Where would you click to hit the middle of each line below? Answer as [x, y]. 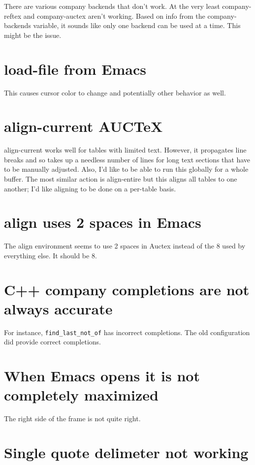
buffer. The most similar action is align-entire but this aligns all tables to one [121, 179]
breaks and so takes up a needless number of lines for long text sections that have [127, 159]
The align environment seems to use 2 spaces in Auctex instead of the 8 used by [125, 246]
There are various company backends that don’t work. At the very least [112, 6]
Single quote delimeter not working [126, 452]
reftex [13, 15]
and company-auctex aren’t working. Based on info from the [114, 15]
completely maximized [81, 395]
